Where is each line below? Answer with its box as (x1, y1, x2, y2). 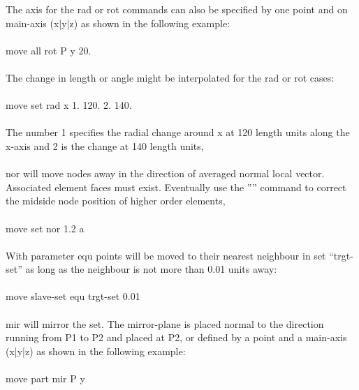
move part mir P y (6, 371, 85, 386)
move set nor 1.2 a (6, 220, 85, 235)
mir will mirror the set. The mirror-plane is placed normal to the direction (6, 316, 324, 331)
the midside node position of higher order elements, (6, 193, 226, 208)
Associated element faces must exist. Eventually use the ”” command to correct (6, 179, 346, 194)
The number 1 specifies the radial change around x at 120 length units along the (6, 125, 350, 140)
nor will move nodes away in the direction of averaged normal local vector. (6, 166, 325, 181)
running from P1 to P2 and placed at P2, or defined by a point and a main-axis (6, 330, 347, 345)
